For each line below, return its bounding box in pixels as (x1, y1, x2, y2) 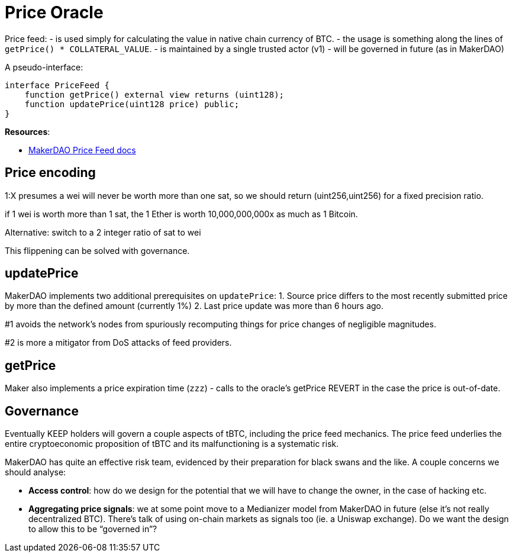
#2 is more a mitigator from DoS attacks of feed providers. (5, 337, 232, 348)
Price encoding (5, 165, 96, 181)
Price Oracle (5, 2, 104, 22)
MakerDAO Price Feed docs (28, 144, 136, 155)
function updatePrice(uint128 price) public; (24, 99, 240, 109)
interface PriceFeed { (5, 80, 110, 90)
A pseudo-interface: (5, 62, 83, 72)
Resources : (5, 126, 50, 137)
